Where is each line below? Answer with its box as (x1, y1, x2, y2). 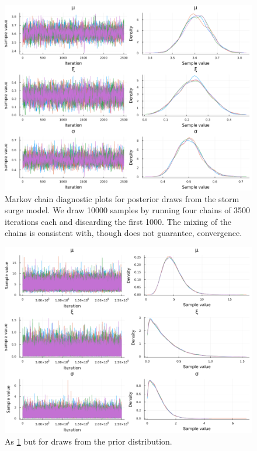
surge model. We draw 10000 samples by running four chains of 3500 (5, 204, 251, 216)
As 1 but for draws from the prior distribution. (5, 435, 172, 447)
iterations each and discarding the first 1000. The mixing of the (5, 215, 232, 227)
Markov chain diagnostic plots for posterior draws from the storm (5, 192, 239, 204)
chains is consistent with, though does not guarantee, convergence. (5, 227, 242, 239)
